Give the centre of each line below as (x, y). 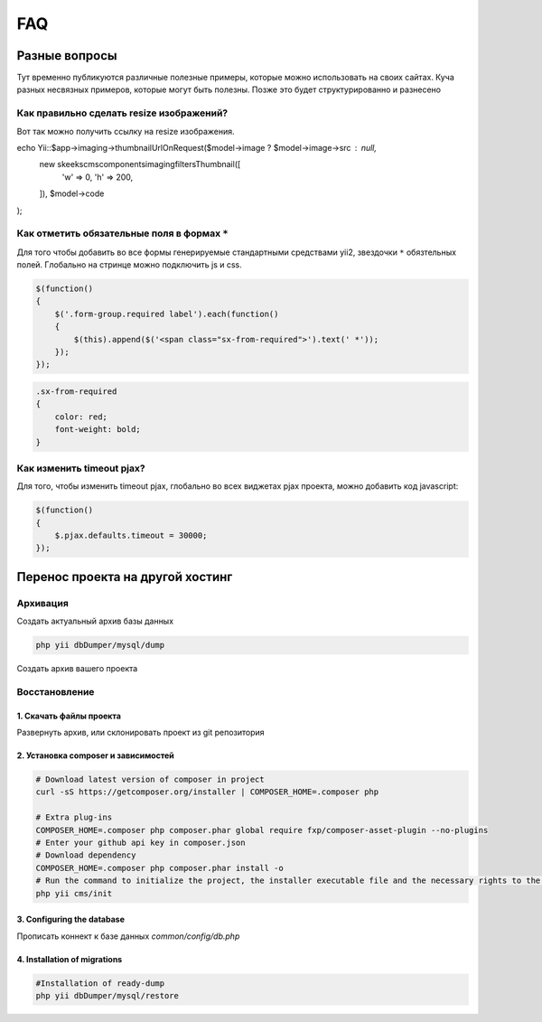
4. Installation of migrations (70, 959)
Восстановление (56, 691)
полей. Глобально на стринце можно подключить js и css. (130, 265)
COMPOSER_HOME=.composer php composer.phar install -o (159, 868)
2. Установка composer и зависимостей (96, 755)
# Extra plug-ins (74, 817)
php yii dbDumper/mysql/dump (100, 645)
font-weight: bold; (98, 430)
